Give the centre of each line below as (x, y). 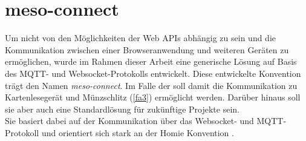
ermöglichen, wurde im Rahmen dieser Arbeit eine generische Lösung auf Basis (151, 61)
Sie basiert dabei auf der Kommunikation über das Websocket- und (129, 121)
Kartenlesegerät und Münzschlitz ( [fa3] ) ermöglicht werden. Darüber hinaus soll (153, 97)
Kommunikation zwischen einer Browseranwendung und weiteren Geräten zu (147, 49)
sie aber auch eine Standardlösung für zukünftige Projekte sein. (122, 109)
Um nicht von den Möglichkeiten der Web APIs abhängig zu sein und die (141, 38)
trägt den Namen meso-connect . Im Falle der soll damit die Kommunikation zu (151, 85)
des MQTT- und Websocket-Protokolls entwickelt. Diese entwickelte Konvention (153, 73)
